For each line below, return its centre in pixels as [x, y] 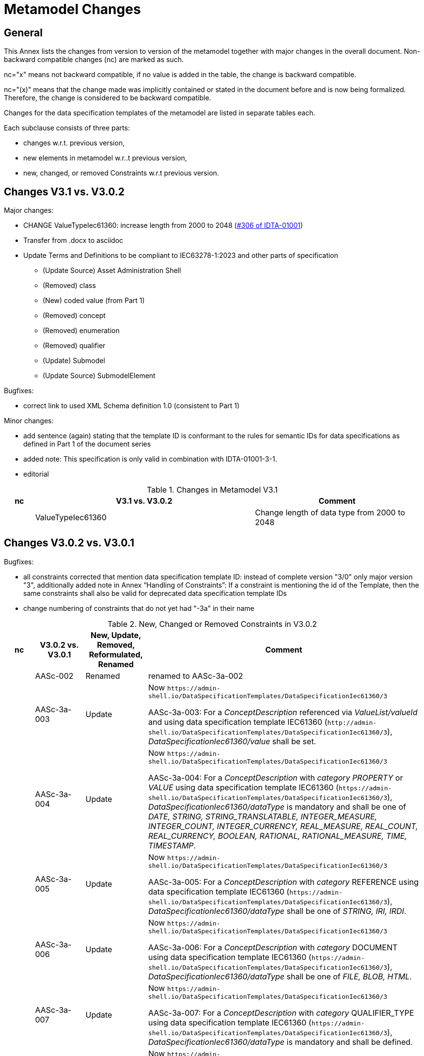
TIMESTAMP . [172, 845]
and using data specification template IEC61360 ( [238, 722]
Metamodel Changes [72, 9]
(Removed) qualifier [74, 346]
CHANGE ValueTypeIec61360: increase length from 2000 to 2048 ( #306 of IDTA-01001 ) [163, 225]
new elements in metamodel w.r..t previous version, [105, 158]
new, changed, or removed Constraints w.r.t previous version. [121, 173]
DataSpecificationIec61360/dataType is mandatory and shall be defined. [281, 1042]
